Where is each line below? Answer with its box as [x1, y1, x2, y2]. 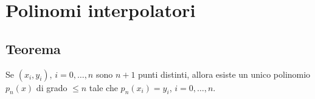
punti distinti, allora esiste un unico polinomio [138, 67, 311, 80]
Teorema [5, 39, 61, 58]
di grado [36, 81, 67, 94]
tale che [89, 81, 118, 94]
